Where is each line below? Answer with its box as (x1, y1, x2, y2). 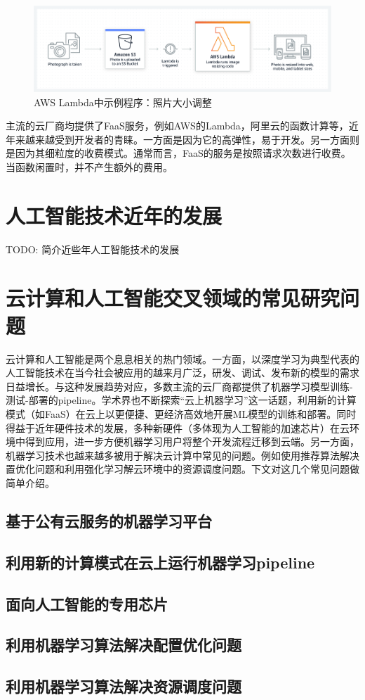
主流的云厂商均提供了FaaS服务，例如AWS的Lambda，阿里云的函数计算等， (6, 118, 349, 133)
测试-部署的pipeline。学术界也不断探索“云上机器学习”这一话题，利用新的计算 (6, 393, 357, 407)
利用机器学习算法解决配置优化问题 (6, 634, 241, 656)
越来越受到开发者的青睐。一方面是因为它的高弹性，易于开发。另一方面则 (25, 132, 359, 146)
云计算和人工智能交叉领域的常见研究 (6, 283, 340, 312)
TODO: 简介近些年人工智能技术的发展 (6, 241, 180, 256)
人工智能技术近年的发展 (6, 201, 223, 229)
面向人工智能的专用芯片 (6, 592, 168, 614)
